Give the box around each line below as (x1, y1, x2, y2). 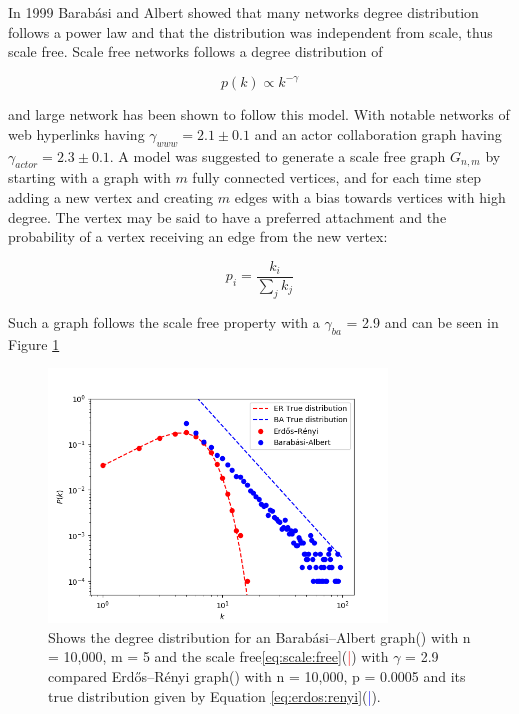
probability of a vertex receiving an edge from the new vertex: (8, 226, 388, 247)
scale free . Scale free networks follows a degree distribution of (8, 41, 383, 62)
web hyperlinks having (8, 123, 145, 144)
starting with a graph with (8, 167, 171, 188)
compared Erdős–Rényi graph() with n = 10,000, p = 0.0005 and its (48, 665, 466, 686)
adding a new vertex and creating (8, 187, 214, 208)
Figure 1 (8, 333, 60, 354)
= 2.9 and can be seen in (346, 311, 499, 332)
